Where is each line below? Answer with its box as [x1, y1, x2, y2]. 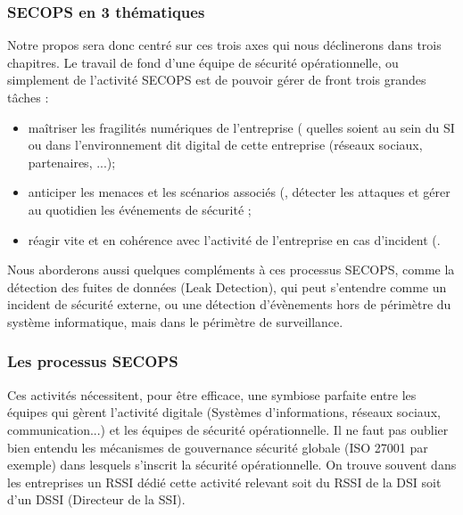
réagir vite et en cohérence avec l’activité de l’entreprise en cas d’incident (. [28, 230, 441, 249]
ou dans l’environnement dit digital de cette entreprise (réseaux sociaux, [28, 135, 423, 154]
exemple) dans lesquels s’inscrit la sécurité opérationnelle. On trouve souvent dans [7, 455, 457, 474]
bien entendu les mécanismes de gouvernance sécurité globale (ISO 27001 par [7, 437, 428, 456]
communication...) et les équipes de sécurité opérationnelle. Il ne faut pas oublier [7, 420, 449, 438]
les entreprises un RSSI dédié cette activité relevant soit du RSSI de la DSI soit [7, 472, 442, 491]
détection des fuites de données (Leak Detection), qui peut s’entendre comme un [7, 277, 447, 296]
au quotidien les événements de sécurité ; [28, 200, 252, 218]
